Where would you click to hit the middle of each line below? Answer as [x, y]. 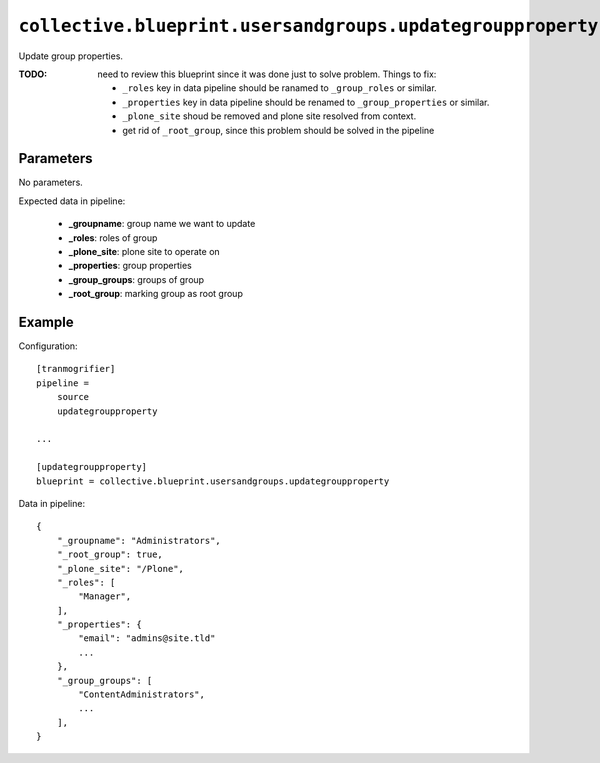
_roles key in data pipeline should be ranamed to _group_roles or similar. [279, 88]
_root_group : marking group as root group [156, 294]
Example [46, 321]
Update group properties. [71, 56]
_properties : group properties [130, 266]
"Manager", [105, 596]
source [73, 397]
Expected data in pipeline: [72, 201]
